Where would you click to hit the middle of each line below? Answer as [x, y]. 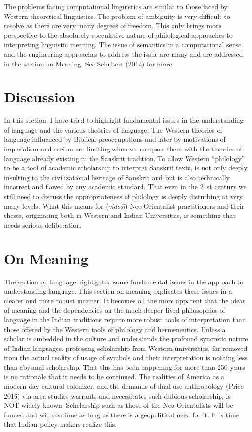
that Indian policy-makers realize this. [61, 424]
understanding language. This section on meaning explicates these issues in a [118, 291]
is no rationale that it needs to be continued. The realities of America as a [114, 376]
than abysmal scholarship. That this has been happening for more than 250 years [125, 367]
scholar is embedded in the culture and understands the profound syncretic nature [126, 339]
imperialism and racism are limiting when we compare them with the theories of [123, 149]
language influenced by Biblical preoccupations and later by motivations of [115, 139]
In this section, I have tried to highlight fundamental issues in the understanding [124, 120]
